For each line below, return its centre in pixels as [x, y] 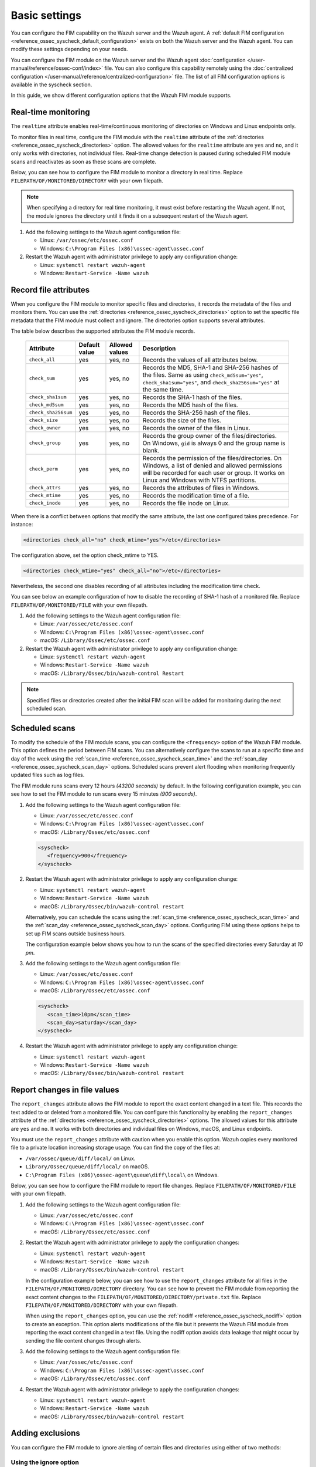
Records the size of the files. [182, 420]
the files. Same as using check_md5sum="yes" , [203, 374]
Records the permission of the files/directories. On [212, 458]
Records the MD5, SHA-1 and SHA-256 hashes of [210, 367]
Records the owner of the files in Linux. [197, 428]
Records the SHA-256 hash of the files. [196, 413]
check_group [45, 443]
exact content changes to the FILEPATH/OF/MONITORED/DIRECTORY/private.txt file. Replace [143, 1297]
